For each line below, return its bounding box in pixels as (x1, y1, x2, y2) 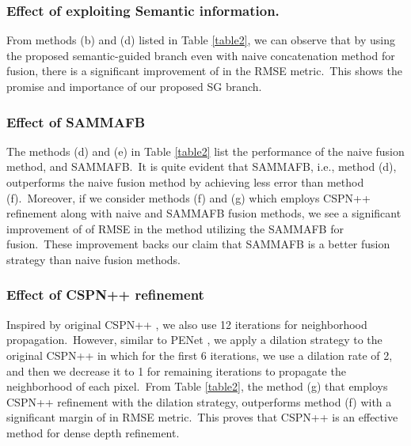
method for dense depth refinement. (6, 424, 180, 440)
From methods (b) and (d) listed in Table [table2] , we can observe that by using (6, 32, 395, 48)
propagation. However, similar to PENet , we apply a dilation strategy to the (6, 331, 382, 348)
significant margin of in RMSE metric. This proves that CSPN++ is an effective (6, 409, 398, 425)
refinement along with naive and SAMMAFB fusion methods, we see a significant (6, 205, 401, 221)
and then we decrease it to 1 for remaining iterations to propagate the (6, 362, 346, 379)
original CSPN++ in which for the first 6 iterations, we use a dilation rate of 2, (6, 346, 393, 363)
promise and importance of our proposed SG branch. (6, 78, 262, 94)
